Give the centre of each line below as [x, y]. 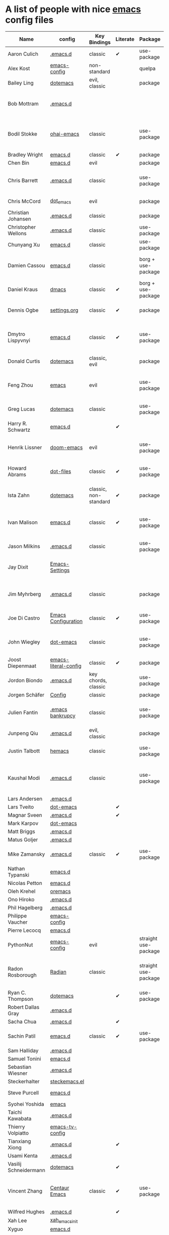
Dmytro [17, 334]
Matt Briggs [21, 831]
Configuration [66, 621]
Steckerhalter [24, 1081]
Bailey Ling [21, 83]
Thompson [21, 999]
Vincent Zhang [25, 1191]
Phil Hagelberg [25, 908]
